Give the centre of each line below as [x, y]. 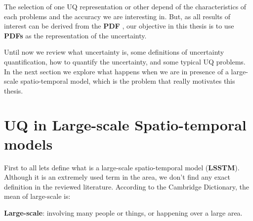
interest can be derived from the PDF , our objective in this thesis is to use [119, 26]
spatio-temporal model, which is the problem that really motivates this [128, 81]
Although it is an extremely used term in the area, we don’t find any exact [117, 177]
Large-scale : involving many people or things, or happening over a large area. [123, 213]
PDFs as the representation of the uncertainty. [75, 35]
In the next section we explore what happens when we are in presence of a [116, 71]
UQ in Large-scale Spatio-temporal [125, 124]
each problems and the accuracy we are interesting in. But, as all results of [117, 16]
